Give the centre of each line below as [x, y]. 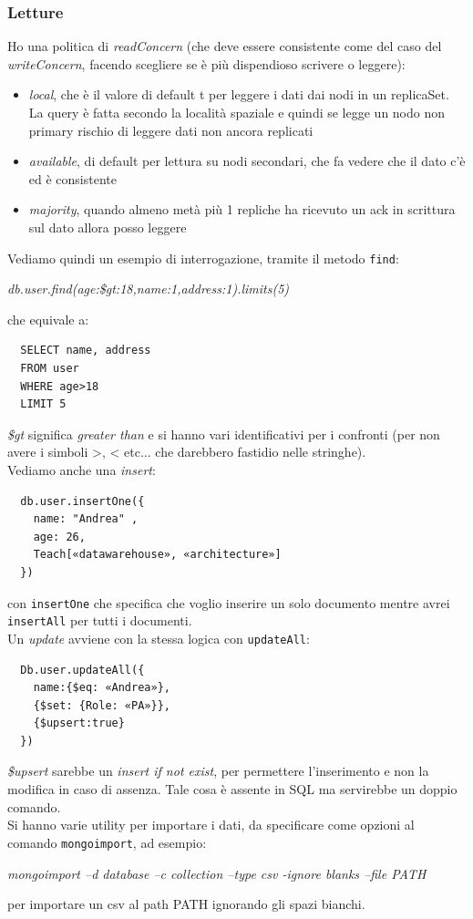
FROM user [50, 368]
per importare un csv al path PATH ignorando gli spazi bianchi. [186, 904]
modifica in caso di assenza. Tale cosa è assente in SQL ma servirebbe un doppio [232, 789]
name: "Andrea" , [86, 519]
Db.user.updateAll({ [82, 670]
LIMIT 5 [43, 404]
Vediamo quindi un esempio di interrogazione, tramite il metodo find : [203, 258]
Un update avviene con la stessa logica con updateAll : [159, 638]
